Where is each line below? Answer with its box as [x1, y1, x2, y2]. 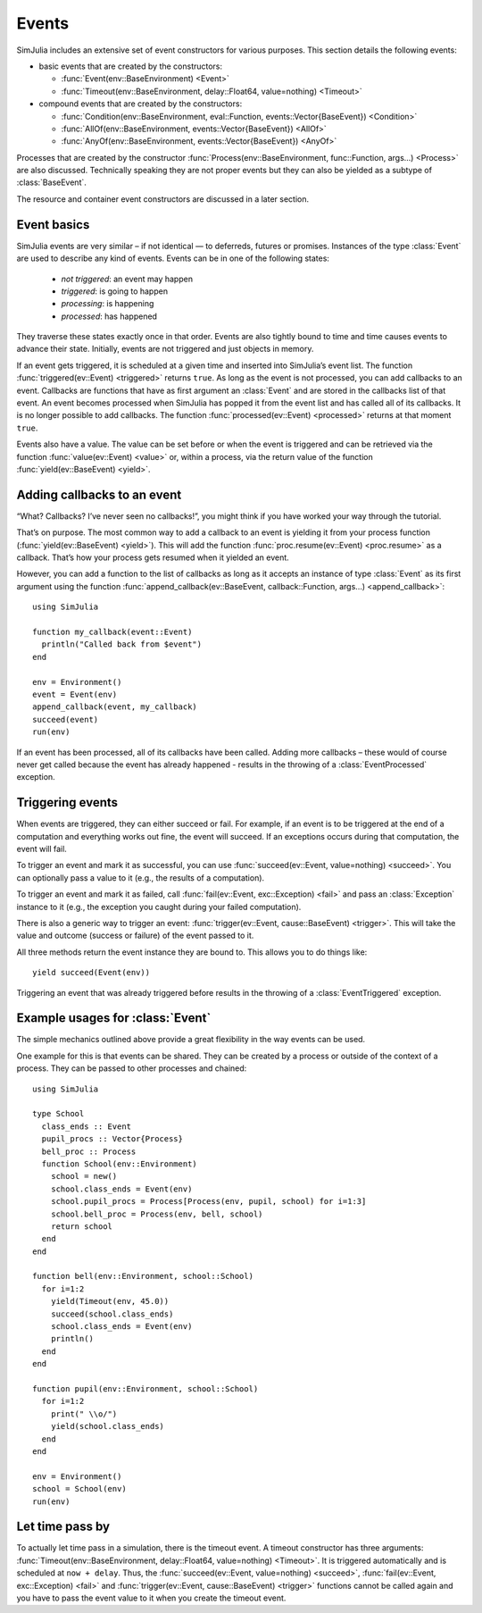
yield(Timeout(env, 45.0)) [50, 1296, 170, 1307]
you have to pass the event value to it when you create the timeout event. [16, 1592, 287, 1603]
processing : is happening [61, 298, 154, 309]
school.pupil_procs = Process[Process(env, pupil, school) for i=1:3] [50, 1197, 367, 1207]
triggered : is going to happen [61, 286, 169, 297]
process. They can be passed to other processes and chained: [16, 1063, 247, 1074]
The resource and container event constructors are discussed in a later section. [16, 193, 310, 205]
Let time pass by [16, 1519, 111, 1534]
